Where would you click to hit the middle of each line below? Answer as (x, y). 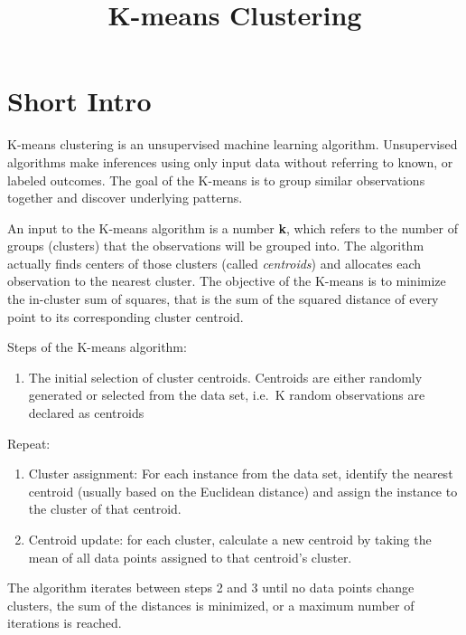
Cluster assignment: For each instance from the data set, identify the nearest (241, 474)
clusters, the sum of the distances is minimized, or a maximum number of (211, 605)
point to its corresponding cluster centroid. (126, 316)
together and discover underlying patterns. (125, 198)
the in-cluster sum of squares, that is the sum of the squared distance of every (223, 299)
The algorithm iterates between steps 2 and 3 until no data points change (211, 588)
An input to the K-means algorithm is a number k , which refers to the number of (233, 227)
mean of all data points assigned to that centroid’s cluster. (190, 557)
